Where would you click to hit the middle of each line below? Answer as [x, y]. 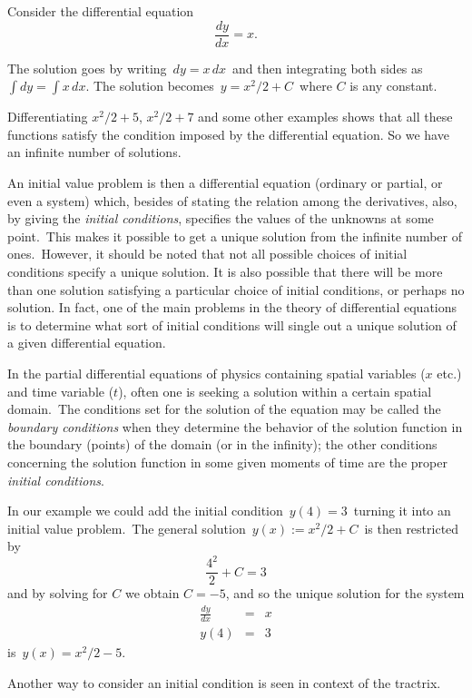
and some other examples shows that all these [325, 117]
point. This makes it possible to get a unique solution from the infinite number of [235, 236]
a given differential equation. [87, 343]
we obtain [152, 593]
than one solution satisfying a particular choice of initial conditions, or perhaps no [236, 289]
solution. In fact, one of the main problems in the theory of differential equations [232, 307]
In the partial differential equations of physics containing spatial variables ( [216, 373]
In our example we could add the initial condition [145, 511]
